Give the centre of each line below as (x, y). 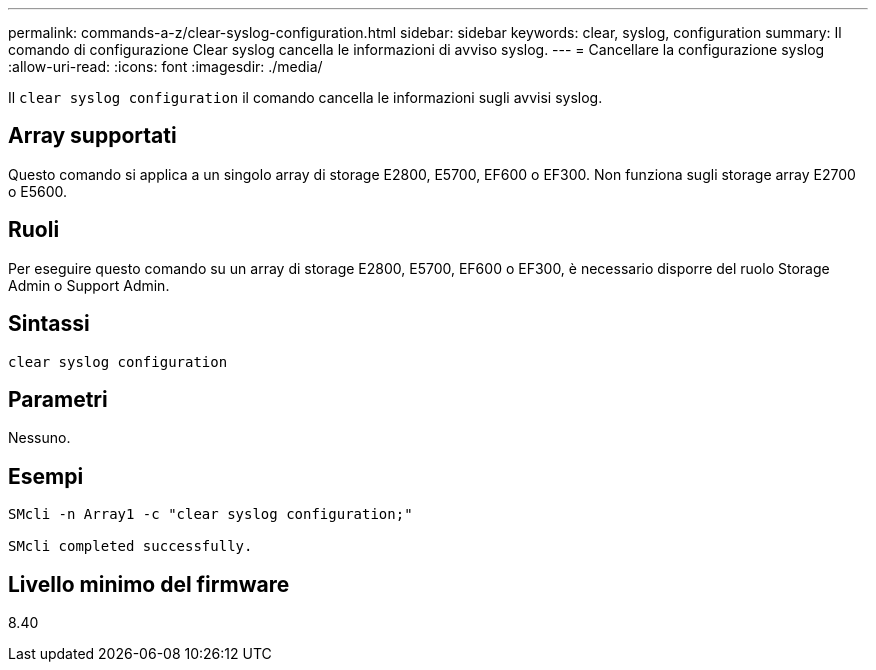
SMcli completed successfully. (130, 546)
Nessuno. (39, 438)
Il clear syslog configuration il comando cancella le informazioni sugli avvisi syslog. (305, 97)
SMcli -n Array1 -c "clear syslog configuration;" (210, 514)
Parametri (58, 399)
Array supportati (92, 136)
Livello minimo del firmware (149, 584)
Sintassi (49, 324)
